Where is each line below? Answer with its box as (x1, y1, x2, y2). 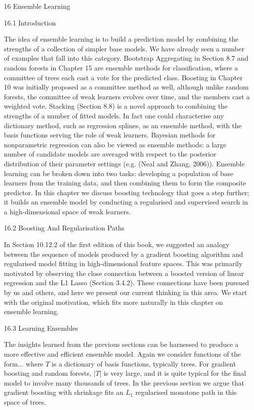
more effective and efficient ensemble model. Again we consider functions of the (4, 349, 241, 359)
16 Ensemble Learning (4, 1, 70, 11)
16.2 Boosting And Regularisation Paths (4, 223, 125, 233)
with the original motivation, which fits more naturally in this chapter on (4, 296, 223, 307)
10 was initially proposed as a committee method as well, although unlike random (4, 82, 249, 92)
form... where (4, 358, 43, 368)
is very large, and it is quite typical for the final (104, 368, 246, 378)
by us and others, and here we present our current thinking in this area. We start (4, 287, 247, 297)
